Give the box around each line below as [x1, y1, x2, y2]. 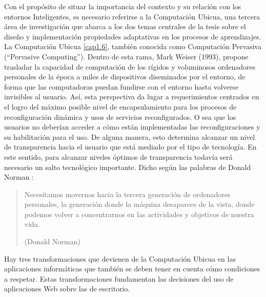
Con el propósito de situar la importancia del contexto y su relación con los [4, 1, 241, 11]
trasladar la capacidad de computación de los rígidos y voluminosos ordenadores [4, 61, 256, 72]
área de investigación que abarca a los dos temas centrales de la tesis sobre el [4, 21, 246, 32]
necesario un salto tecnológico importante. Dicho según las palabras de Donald [4, 161, 251, 172]
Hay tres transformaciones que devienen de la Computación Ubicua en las [4, 253, 236, 264]
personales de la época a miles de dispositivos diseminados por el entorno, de [4, 71, 245, 82]
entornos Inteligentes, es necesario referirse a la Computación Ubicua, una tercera [4, 11, 260, 22]
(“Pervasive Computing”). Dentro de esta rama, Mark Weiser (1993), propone [4, 51, 249, 61]
